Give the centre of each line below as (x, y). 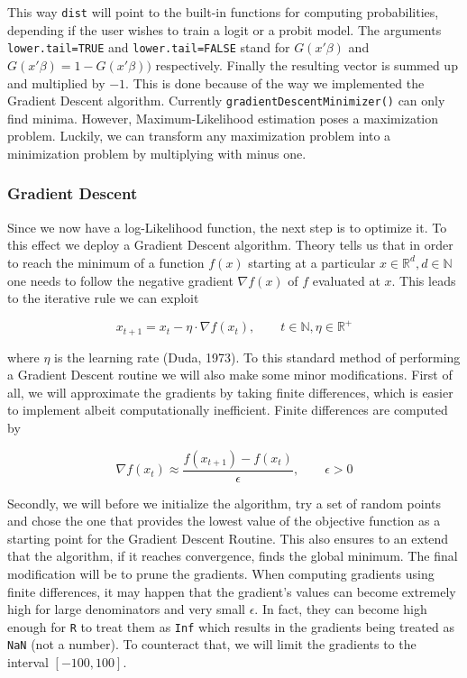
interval (28, 662)
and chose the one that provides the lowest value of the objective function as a (224, 521)
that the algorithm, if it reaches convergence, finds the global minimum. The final (233, 556)
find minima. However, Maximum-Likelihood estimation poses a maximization (223, 118)
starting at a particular (312, 262)
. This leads (424, 280)
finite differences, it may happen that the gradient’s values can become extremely (232, 591)
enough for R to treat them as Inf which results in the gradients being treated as (231, 626)
